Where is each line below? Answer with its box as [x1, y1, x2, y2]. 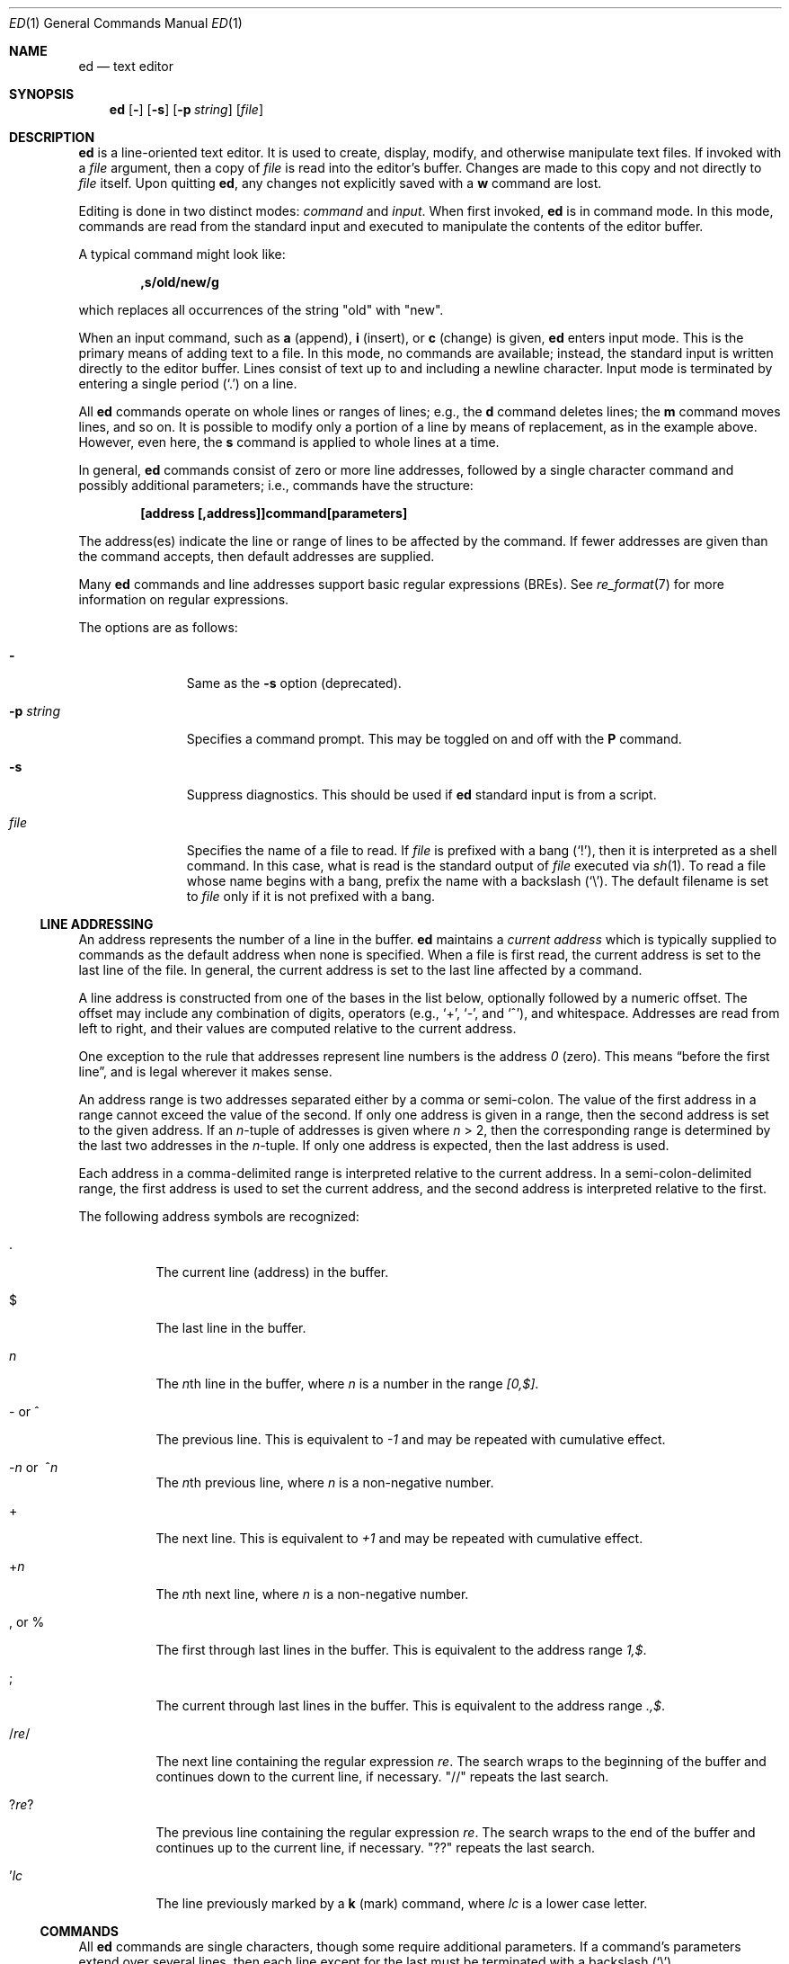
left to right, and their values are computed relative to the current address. [78, 1021, 517, 1036]
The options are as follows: [78, 620, 238, 635]
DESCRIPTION [9, 129, 95, 145]
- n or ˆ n [9, 1460, 58, 1475]
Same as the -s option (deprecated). [186, 675, 402, 691]
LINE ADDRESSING [40, 916, 154, 932]
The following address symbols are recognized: [78, 1209, 359, 1224]
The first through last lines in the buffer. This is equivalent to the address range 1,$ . [155, 1642, 647, 1657]
